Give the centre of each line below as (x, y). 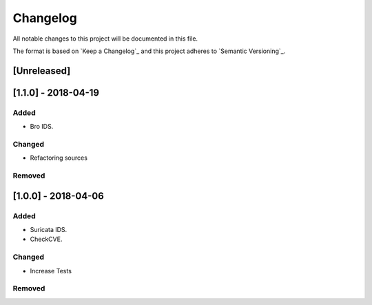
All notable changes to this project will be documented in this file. (105, 39)
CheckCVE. (46, 239)
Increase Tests (51, 271)
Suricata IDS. (49, 229)
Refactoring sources (59, 158)
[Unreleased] (42, 71)
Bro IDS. (42, 127)
